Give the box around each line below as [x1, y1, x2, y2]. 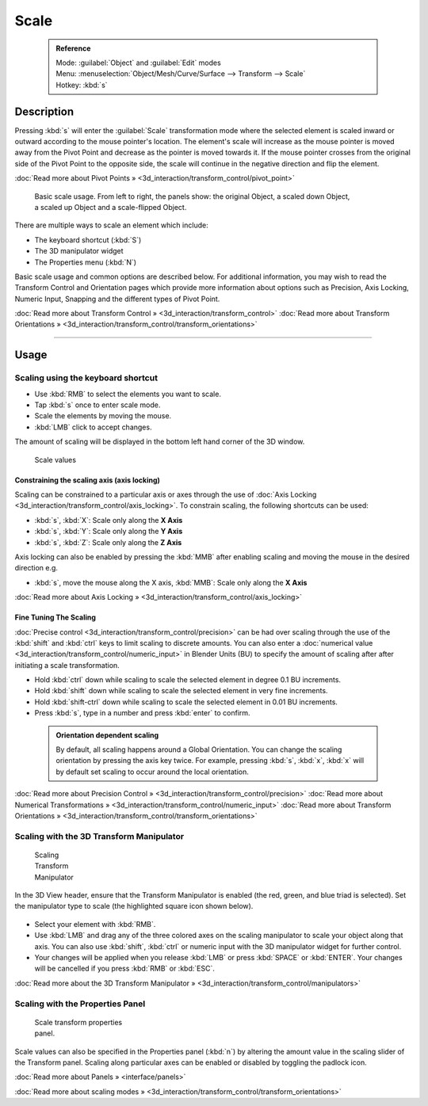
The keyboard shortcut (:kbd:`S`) [34, 235, 142, 245]
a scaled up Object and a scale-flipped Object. [34, 202, 187, 212]
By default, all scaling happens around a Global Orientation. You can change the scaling [55, 745, 342, 754]
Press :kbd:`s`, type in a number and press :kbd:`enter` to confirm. [34, 708, 250, 718]
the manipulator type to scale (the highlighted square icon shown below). [14, 902, 254, 911]
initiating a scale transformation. [14, 660, 120, 669]
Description [14, 105, 75, 118]
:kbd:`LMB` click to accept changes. [34, 422, 152, 432]
